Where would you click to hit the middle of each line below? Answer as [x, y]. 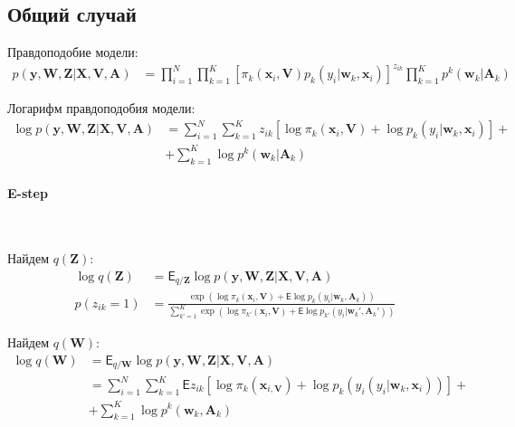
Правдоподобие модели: [73, 52]
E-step [28, 193]
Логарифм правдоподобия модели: [101, 108]
